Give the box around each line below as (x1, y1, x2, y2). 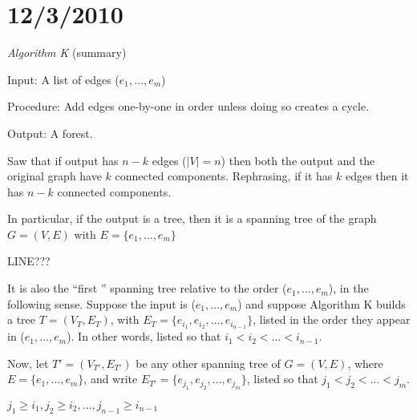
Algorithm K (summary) (7, 44, 127, 61)
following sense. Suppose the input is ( (7, 295, 196, 312)
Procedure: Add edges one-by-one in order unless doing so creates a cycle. (7, 98, 370, 115)
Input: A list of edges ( (7, 71, 119, 87)
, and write (83, 370, 138, 387)
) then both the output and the (221, 151, 375, 168)
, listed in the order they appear (253, 311, 411, 328)
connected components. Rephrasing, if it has (115, 168, 333, 184)
